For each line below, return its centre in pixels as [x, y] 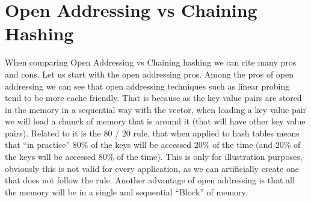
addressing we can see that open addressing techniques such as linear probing [147, 86]
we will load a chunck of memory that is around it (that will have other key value [155, 121]
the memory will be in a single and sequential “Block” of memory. [126, 191]
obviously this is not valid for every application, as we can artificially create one [152, 168]
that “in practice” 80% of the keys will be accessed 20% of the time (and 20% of [153, 145]
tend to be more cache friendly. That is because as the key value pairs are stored [153, 98]
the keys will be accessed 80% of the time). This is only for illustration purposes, [154, 157]
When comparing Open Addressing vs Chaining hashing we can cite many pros [151, 62]
